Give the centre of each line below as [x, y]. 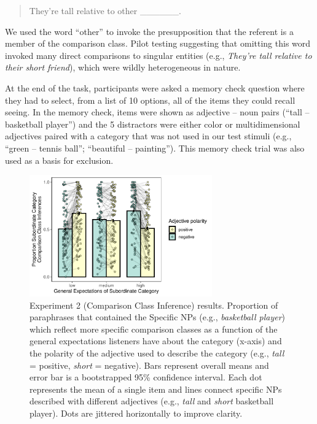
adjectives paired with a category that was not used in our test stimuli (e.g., [148, 136]
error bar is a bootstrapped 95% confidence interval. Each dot [146, 377]
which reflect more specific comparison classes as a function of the [154, 329]
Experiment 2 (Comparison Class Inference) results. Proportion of [154, 305]
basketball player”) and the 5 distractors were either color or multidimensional [153, 124]
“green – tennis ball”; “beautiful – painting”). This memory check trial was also [155, 148]
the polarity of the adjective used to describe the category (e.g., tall [157, 353]
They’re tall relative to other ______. [105, 10]
